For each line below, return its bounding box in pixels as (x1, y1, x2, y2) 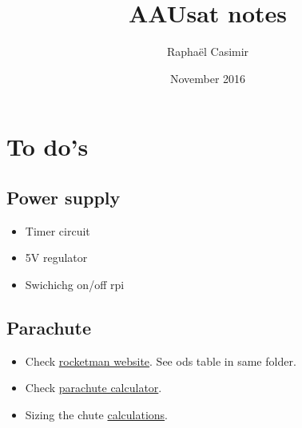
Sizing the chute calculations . (25, 406, 169, 422)
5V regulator (25, 249, 88, 266)
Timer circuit (25, 222, 90, 239)
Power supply (6, 184, 121, 209)
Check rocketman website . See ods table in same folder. (25, 352, 296, 369)
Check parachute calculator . (25, 379, 162, 396)
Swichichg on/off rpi (25, 275, 125, 292)
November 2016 (169, 69, 246, 86)
